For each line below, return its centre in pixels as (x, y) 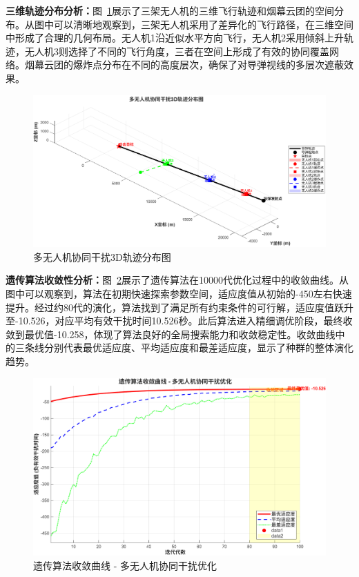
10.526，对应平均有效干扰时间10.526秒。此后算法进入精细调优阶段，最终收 (185, 321)
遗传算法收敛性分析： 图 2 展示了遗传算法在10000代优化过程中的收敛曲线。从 (177, 280)
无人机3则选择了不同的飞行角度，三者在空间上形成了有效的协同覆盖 (177, 51)
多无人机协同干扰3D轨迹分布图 (102, 256)
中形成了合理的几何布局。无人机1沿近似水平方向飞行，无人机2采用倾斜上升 (175, 38)
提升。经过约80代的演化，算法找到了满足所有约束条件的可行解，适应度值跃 (175, 307)
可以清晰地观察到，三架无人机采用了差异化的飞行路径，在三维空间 (203, 24)
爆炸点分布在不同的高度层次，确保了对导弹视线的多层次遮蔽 (208, 65)
